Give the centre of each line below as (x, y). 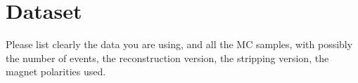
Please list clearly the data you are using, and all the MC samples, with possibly (179, 44)
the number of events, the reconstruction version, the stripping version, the (167, 58)
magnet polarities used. (56, 71)
